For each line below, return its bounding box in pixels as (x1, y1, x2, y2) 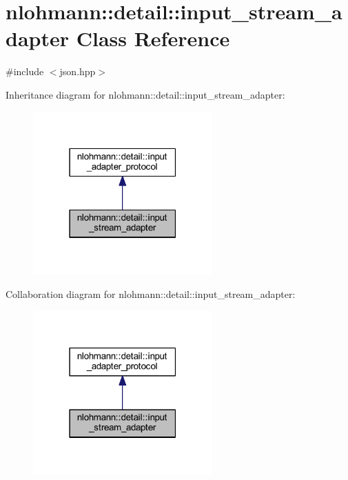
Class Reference (76, 24, 230, 52)
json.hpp (59, 64, 96, 79)
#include (6, 64, 44, 79)
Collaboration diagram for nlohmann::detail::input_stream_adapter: (6, 287, 296, 301)
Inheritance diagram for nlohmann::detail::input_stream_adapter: (6, 87, 285, 101)
